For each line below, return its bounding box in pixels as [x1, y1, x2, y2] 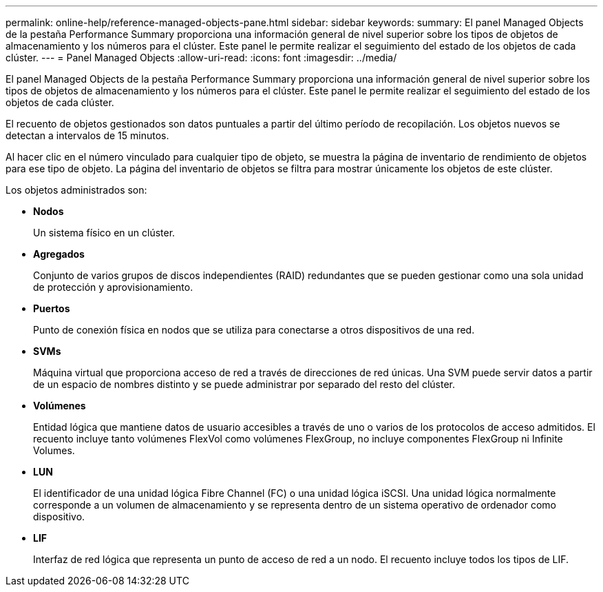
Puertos [33, 303, 70, 314]
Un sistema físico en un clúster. [33, 227, 176, 238]
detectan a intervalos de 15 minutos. [6, 130, 169, 141]
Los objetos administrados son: [6, 184, 147, 196]
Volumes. [33, 445, 75, 456]
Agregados [33, 248, 85, 260]
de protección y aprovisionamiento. [33, 281, 193, 293]
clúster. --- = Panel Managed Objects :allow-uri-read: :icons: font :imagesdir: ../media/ [6, 52, 397, 63]
